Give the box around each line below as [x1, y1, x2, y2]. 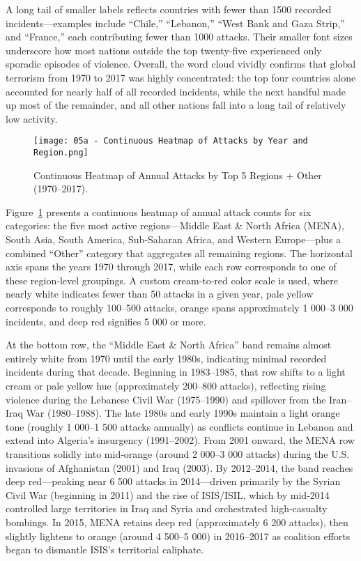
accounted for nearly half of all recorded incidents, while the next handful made [6, 84, 346, 98]
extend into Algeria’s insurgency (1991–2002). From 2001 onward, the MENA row [6, 433, 355, 447]
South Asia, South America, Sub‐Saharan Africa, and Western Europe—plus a [6, 232, 341, 247]
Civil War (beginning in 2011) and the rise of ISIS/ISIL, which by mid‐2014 [6, 487, 330, 502]
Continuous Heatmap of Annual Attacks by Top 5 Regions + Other [33, 167, 322, 182]
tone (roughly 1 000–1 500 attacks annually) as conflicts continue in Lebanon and [6, 419, 353, 433]
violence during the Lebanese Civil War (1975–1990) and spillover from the [6, 392, 326, 406]
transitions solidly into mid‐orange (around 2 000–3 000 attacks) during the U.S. [6, 446, 350, 461]
